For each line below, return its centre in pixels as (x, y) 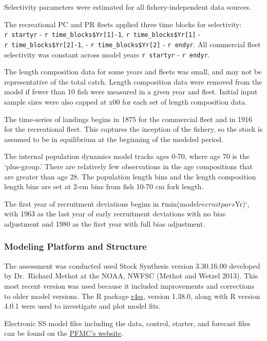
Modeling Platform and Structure (75, 246)
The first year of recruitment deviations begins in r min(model (101, 203)
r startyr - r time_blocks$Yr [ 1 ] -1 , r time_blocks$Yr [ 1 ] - (102, 34)
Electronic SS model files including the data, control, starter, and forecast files (127, 323)
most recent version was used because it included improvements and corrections (129, 285)
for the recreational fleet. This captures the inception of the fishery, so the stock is (133, 129)
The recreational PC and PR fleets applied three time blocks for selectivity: (123, 24)
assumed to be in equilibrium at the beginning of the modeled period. (114, 139)
